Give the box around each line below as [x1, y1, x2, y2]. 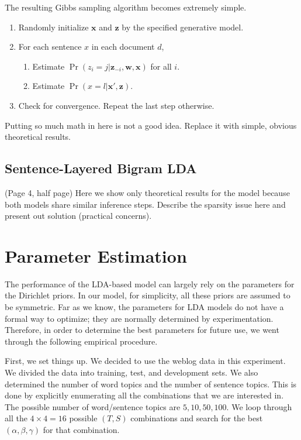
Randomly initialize [18, 20, 89, 33]
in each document [91, 40, 155, 53]
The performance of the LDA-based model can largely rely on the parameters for [5, 277, 295, 290]
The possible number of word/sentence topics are [5, 400, 181, 412]
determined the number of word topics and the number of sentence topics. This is [5, 377, 297, 390]
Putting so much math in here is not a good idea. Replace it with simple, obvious [5, 119, 297, 131]
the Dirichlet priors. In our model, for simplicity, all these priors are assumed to [5, 289, 290, 301]
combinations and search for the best [130, 412, 263, 424]
